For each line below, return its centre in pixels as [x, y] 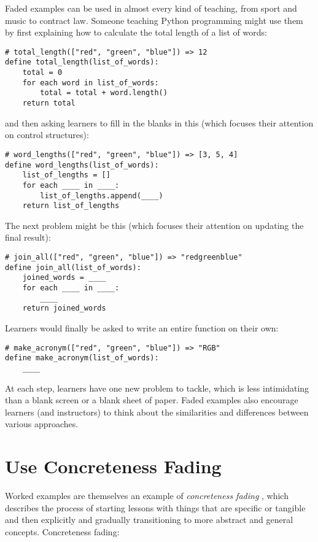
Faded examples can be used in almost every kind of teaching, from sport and [151, 8]
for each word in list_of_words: [91, 83]
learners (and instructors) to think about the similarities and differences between [157, 412]
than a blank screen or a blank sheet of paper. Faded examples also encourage [152, 400]
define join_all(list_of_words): [73, 267]
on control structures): [47, 135]
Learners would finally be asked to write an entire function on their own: [142, 327]
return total [49, 103]
